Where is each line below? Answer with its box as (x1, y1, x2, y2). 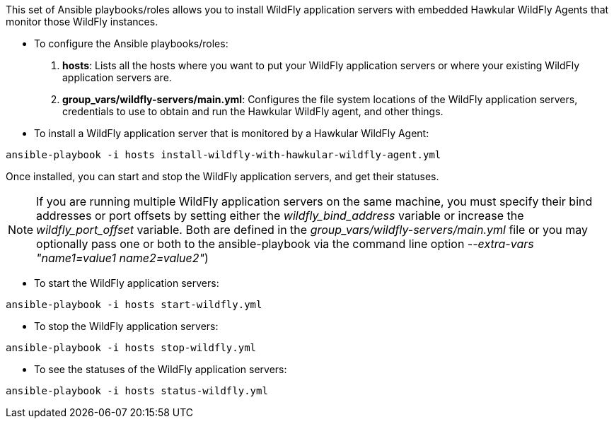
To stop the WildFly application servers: (34, 320, 219, 332)
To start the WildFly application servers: (34, 277, 219, 289)
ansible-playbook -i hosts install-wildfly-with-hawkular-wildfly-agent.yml (6, 149, 441, 160)
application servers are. (62, 71, 172, 83)
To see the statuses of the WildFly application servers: (34, 363, 287, 375)
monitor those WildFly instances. (6, 16, 158, 28)
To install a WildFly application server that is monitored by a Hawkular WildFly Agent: (34, 127, 429, 139)
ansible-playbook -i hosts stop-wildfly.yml (6, 342, 257, 353)
